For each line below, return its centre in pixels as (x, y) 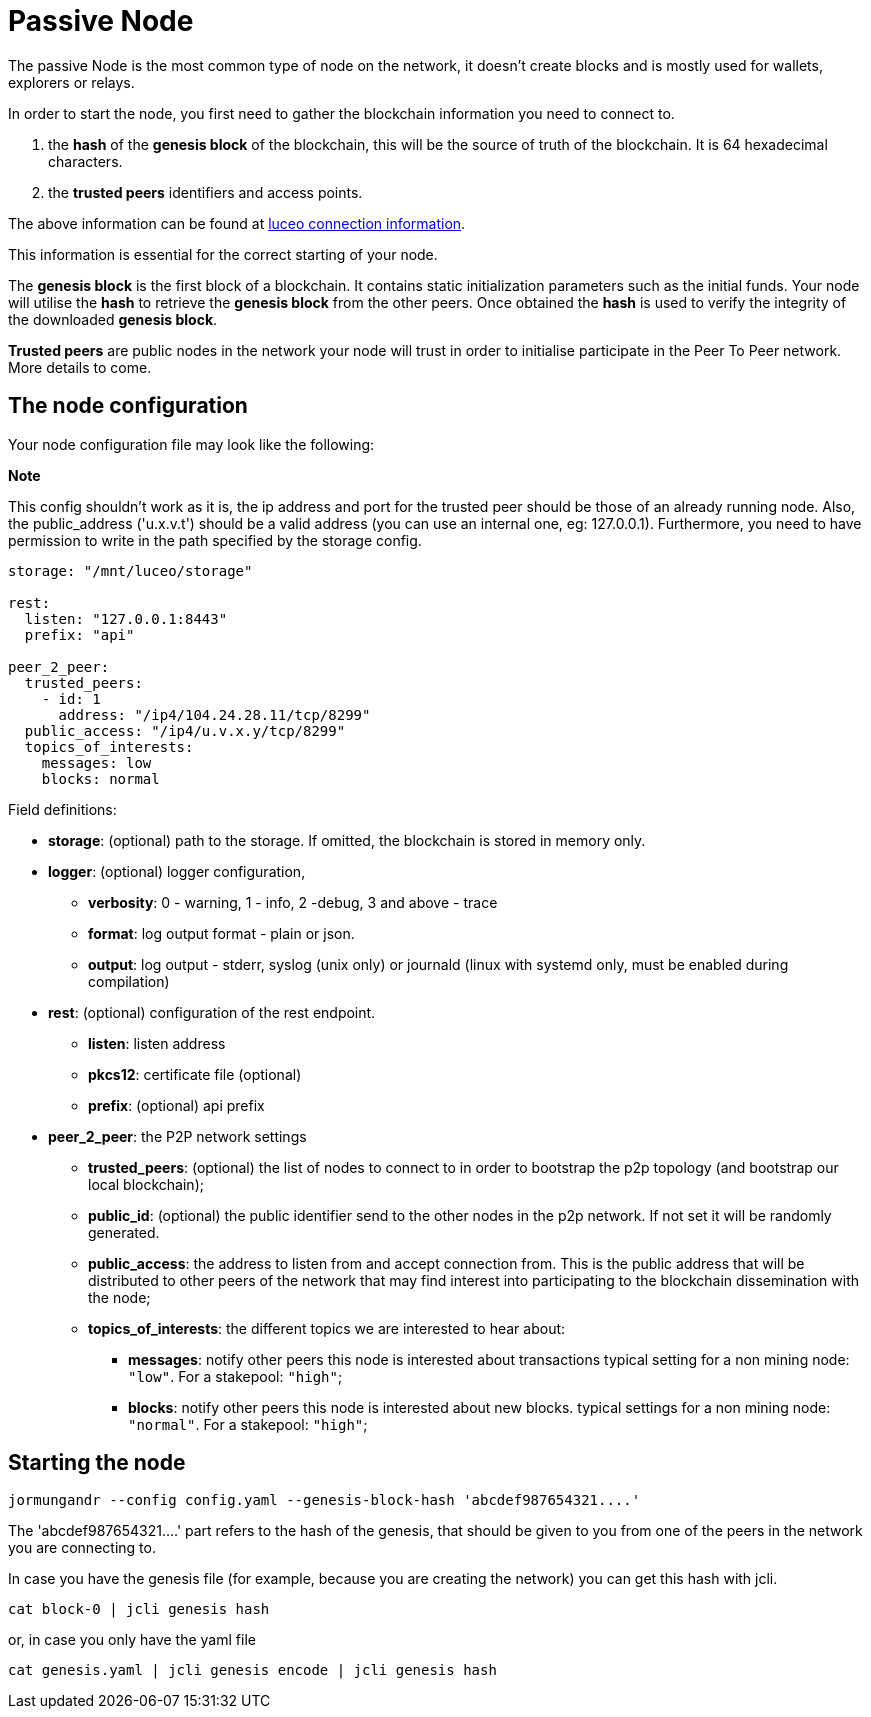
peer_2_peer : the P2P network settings (177, 1136)
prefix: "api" (79, 634)
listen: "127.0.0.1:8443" (126, 618)
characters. (85, 161)
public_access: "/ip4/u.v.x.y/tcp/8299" (185, 730)
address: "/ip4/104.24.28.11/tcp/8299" (214, 714)
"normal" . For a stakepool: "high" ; (248, 1424)
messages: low (96, 762)
